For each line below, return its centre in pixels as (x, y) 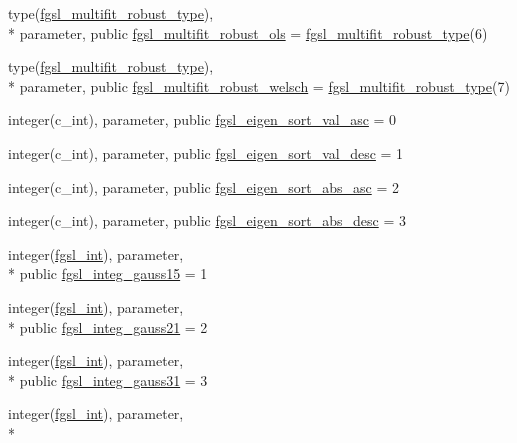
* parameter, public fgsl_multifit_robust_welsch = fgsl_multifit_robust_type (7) (259, 85)
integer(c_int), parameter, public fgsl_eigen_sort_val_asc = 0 (202, 119)
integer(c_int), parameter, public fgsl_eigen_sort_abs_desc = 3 (207, 220)
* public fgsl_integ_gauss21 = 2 (108, 326)
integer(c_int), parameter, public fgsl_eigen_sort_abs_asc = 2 (203, 186)
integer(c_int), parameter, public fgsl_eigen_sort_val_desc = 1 (206, 152)
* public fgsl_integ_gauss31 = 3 (108, 379)
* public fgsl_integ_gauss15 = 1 (108, 273)
